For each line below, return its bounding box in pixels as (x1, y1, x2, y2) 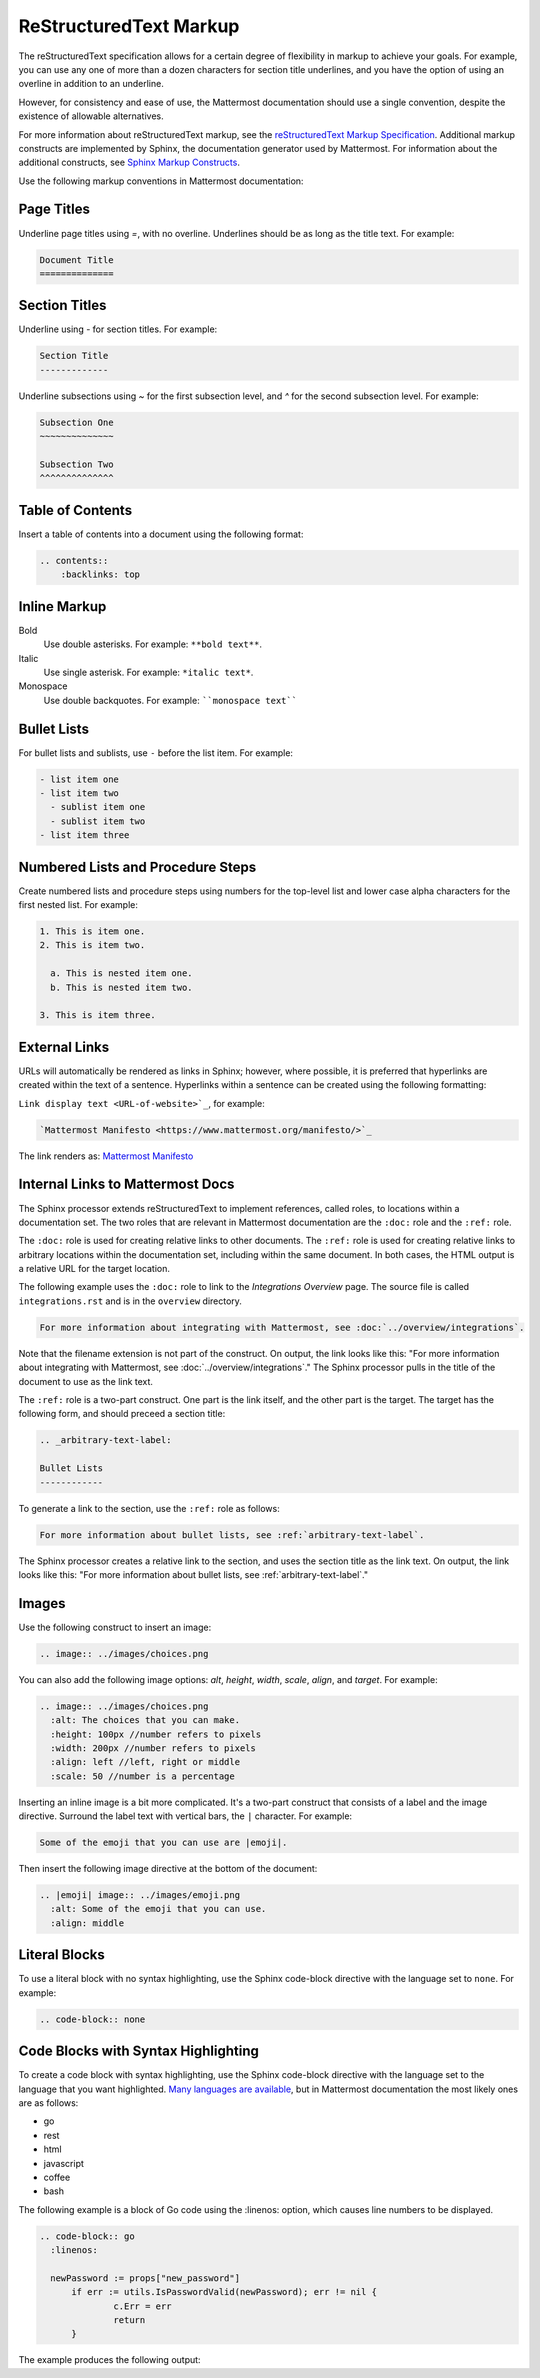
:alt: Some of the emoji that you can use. (50, 1903, 267, 1915)
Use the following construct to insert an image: (18, 1621, 212, 1633)
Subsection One (39, 416, 114, 428)
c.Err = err (113, 2300, 172, 2312)
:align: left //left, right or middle (50, 1756, 240, 1768)
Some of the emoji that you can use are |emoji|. (39, 1837, 288, 1849)
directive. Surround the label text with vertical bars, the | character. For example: (18, 1810, 353, 1822)
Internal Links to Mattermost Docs (18, 1176, 235, 1193)
